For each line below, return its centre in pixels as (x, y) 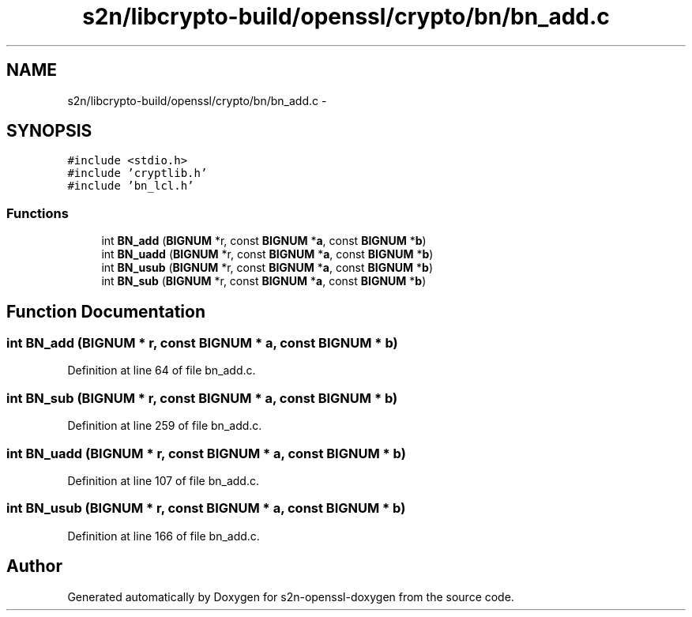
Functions (38, 213)
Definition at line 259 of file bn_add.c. (165, 426)
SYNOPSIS (49, 131)
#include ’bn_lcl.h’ (131, 186)
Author (34, 566)
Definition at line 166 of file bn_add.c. (164, 536)
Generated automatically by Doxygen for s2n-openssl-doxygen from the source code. (291, 596)
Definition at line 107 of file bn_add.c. (163, 480)
